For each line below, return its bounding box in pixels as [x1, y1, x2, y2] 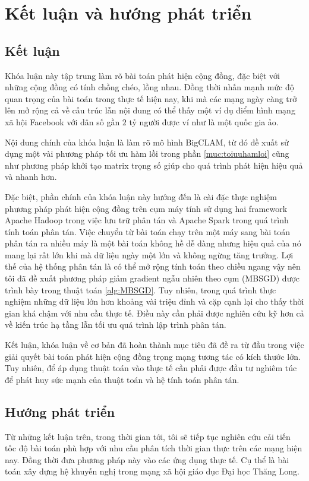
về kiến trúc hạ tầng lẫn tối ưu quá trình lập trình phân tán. [5, 318, 226, 331]
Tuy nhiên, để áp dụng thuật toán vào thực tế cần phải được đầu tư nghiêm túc [5, 362, 297, 374]
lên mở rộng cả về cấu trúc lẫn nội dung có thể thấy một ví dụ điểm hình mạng [5, 104, 295, 116]
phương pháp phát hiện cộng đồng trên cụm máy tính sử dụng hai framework [5, 202, 288, 214]
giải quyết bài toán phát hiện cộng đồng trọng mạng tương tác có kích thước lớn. [5, 350, 301, 362]
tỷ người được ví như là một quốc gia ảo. [129, 115, 279, 128]
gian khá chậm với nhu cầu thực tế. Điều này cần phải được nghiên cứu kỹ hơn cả [5, 306, 304, 319]
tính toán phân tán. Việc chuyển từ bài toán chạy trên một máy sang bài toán [5, 225, 291, 238]
